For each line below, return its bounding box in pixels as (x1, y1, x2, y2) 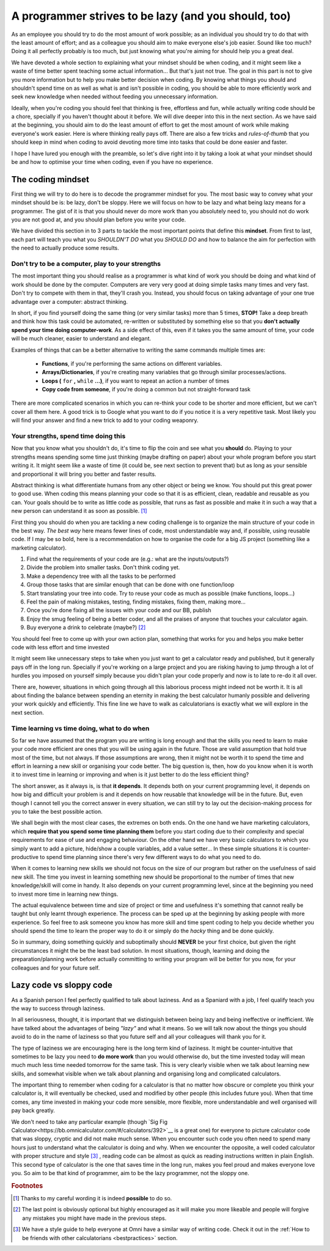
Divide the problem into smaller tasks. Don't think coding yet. (26, 564, 180, 571)
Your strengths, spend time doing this (11, 432, 126, 440)
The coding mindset (11, 174, 90, 185)
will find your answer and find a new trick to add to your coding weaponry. (11, 416, 199, 424)
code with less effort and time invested (11, 644, 109, 651)
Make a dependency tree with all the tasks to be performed (26, 572, 176, 580)
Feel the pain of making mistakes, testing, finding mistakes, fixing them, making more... (26, 598, 246, 605)
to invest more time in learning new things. (11, 890, 119, 898)
